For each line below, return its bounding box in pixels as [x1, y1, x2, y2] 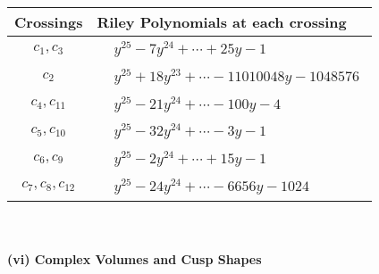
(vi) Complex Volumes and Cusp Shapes [7, 250, 262, 269]
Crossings [14, 12, 83, 32]
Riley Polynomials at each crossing [97, 12, 347, 32]
